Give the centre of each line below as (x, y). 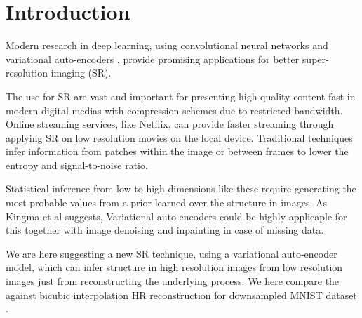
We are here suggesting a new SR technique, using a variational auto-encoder (172, 253)
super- (315, 59)
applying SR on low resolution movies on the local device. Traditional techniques (179, 137)
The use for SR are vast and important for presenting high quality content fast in (181, 96)
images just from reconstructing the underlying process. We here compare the (173, 281)
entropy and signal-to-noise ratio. (77, 165)
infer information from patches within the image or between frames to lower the (177, 151)
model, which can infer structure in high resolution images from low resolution (174, 267)
